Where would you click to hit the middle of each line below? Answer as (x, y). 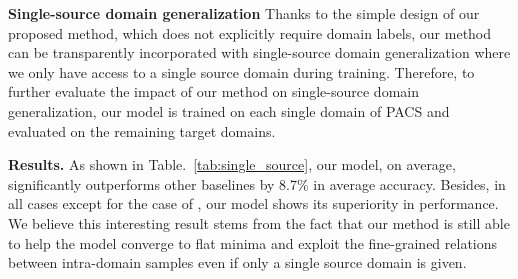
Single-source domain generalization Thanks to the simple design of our (244, 13)
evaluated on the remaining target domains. (142, 130)
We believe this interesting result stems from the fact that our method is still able (259, 222)
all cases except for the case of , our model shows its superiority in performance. (253, 203)
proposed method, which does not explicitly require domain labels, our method (250, 32)
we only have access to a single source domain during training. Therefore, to (241, 71)
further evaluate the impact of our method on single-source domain (213, 91)
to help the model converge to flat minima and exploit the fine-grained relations (253, 242)
